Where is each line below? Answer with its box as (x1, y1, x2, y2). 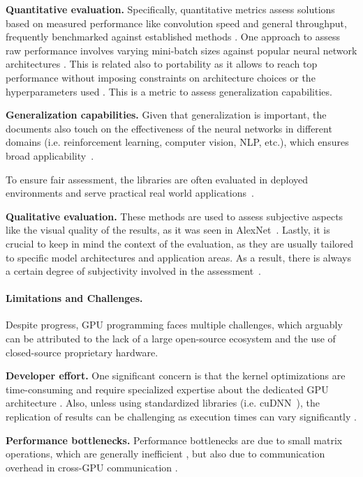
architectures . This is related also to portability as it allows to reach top (6, 56, 318, 71)
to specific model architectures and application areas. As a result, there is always (6, 250, 351, 264)
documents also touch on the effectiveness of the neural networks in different (6, 121, 332, 135)
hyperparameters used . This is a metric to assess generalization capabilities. (6, 84, 332, 98)
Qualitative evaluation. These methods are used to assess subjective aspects (6, 209, 343, 223)
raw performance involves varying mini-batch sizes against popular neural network (6, 43, 357, 57)
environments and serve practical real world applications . (6, 185, 254, 200)
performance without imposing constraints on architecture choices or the (6, 70, 316, 84)
